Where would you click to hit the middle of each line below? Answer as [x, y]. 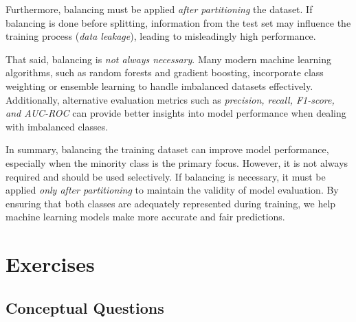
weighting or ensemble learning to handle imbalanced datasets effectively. [159, 85]
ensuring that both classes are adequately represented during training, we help [171, 203]
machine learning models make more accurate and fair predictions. [145, 217]
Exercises [50, 264]
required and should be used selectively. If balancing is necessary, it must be [166, 176]
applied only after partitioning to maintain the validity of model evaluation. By [172, 190]
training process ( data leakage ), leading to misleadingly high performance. [161, 36]
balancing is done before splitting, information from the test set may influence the [178, 22]
